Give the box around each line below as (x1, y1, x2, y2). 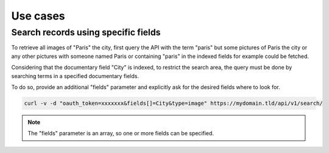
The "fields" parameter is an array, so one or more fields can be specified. (27, 130, 214, 137)
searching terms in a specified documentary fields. (11, 72, 140, 79)
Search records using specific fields (11, 27, 161, 38)
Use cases (11, 9, 65, 23)
